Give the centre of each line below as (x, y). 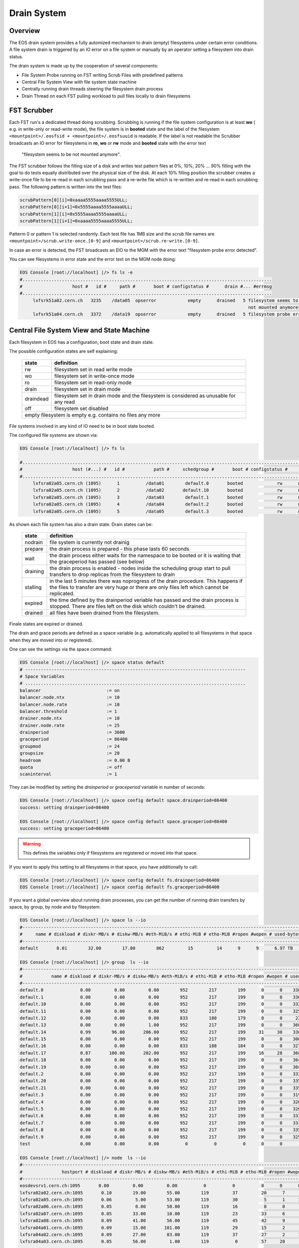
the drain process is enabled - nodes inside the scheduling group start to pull (140, 568)
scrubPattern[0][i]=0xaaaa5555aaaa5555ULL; (74, 200)
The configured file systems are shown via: (54, 435)
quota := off (71, 767)
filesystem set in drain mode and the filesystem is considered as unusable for (145, 395)
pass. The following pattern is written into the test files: (66, 187)
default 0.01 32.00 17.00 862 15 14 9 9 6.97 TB (156, 948)
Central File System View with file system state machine (79, 82)
